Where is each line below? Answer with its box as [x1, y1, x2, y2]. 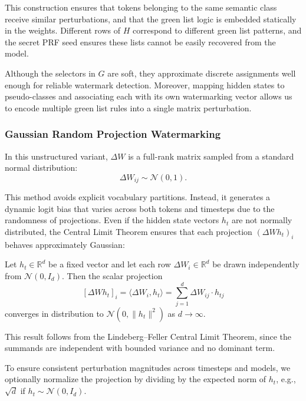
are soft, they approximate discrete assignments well [107, 67, 296, 79]
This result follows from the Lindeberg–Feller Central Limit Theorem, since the [5, 330, 292, 342]
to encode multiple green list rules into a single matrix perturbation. [5, 101, 252, 114]
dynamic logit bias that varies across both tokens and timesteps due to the [5, 202, 275, 214]
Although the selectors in [5, 67, 96, 79]
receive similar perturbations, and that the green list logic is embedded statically [5, 12, 297, 25]
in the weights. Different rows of [5, 24, 121, 37]
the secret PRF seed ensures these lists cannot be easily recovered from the [5, 35, 276, 48]
